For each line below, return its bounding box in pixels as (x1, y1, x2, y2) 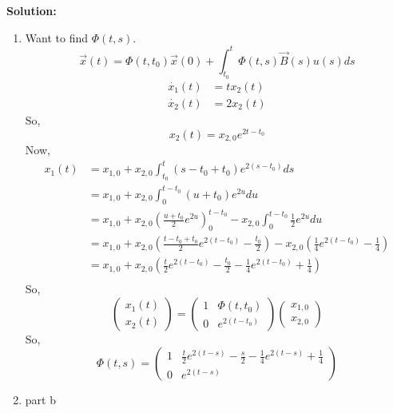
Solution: (6, 2, 57, 18)
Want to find (25, 29, 88, 46)
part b (25, 391, 56, 408)
